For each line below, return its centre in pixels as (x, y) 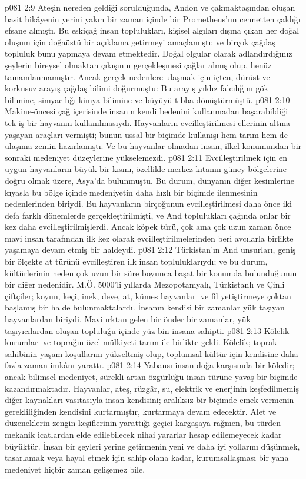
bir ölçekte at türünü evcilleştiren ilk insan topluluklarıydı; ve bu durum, (136, 261)
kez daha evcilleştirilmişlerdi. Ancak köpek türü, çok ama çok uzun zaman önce (148, 227)
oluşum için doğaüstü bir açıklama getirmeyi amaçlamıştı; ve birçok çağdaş (140, 42)
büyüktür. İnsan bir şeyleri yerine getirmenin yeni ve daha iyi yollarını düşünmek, (152, 446)
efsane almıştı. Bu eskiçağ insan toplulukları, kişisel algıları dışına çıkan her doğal (152, 30)
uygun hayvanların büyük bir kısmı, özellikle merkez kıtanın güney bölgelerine (146, 169)
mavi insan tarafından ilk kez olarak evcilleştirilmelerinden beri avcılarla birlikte (149, 238)
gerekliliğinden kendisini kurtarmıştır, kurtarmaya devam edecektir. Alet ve (141, 411)
